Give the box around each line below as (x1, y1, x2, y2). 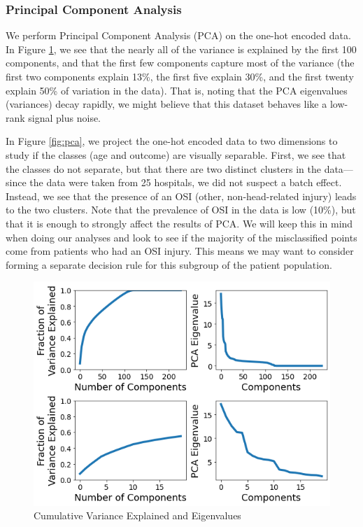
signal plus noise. (28, 110, 101, 125)
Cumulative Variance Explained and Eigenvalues (34, 508, 241, 523)
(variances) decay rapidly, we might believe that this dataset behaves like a (6, 97, 327, 111)
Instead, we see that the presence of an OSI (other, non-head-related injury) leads (6, 188, 357, 203)
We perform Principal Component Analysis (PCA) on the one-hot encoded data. (6, 28, 351, 43)
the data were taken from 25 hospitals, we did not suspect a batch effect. (29, 175, 342, 190)
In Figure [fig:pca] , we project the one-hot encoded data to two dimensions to (6, 134, 338, 148)
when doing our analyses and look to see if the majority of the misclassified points (6, 230, 357, 244)
